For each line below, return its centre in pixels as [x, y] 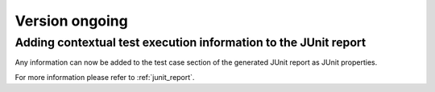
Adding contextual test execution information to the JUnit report [191, 42]
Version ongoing [71, 21]
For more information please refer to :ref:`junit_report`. [105, 77]
